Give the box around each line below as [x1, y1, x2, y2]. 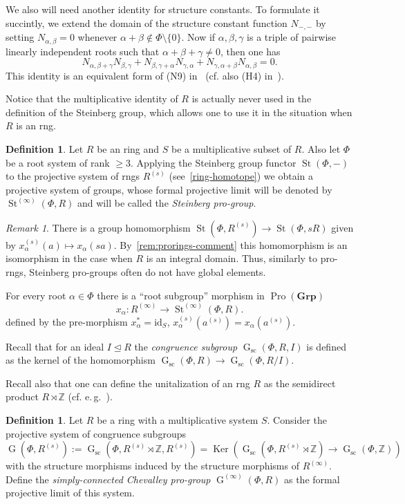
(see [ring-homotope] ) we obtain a [169, 169, 314, 183]
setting [6, 30, 35, 44]
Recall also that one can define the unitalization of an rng [6, 375, 250, 390]
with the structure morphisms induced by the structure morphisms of [6, 458, 299, 473]
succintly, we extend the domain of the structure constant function [6, 15, 288, 30]
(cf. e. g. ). [68, 389, 113, 404]
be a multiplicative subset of [171, 141, 292, 156]
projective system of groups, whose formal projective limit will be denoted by [6, 182, 332, 196]
